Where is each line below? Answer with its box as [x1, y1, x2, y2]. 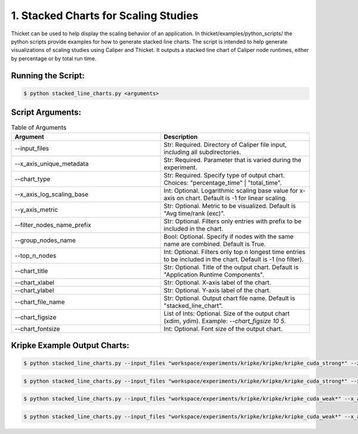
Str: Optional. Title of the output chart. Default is [163, 263, 299, 271]
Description [163, 132, 198, 140]
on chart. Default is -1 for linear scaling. [176, 194, 288, 202]
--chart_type [14, 175, 51, 183]
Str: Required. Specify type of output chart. [163, 171, 285, 179]
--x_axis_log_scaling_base [14, 190, 89, 198]
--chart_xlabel [14, 278, 55, 286]
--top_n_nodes [14, 251, 57, 259]
